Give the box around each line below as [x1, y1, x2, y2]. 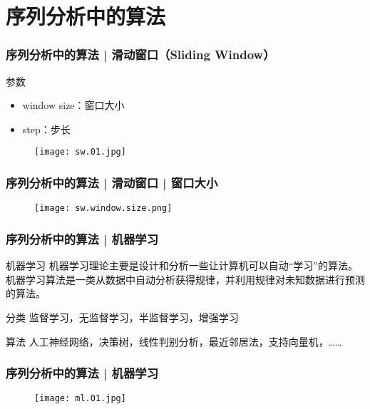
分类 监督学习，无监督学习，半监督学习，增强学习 [6, 309, 239, 324]
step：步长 [22, 121, 71, 136]
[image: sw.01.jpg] [34, 147, 126, 157]
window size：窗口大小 [22, 98, 125, 113]
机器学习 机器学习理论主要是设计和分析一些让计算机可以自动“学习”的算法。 [6, 258, 358, 273]
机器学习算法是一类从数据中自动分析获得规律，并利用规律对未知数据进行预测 [6, 271, 365, 286]
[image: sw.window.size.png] [34, 203, 173, 214]
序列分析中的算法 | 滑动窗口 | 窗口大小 [6, 173, 218, 191]
